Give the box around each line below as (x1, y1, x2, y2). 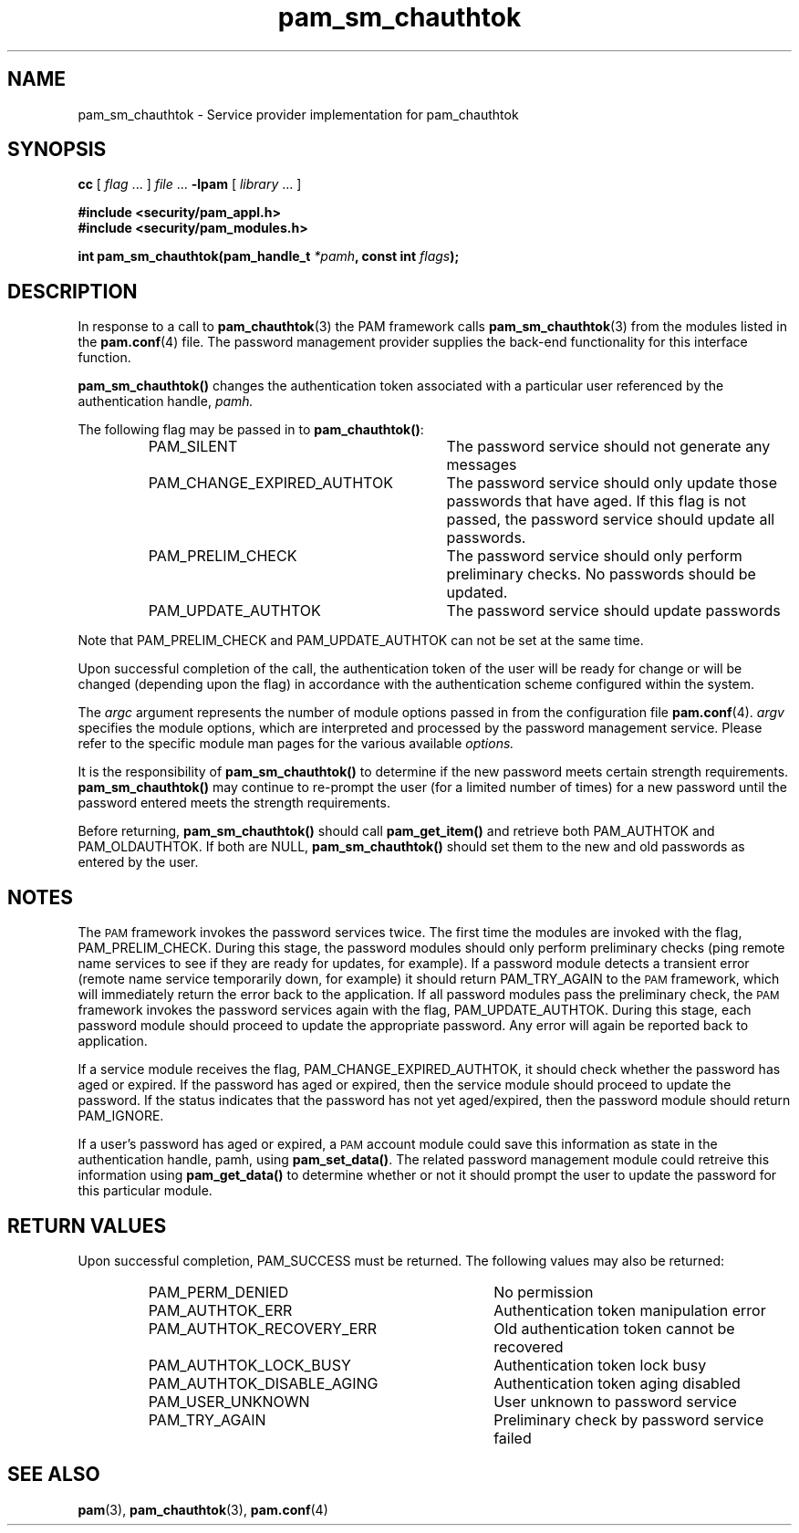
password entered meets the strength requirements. (78, 795, 390, 811)
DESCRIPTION (7, 279, 138, 303)
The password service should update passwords (446, 601, 781, 620)
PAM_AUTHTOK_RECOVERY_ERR (148, 1319, 377, 1338)
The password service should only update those (446, 474, 778, 493)
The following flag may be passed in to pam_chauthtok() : (78, 422, 424, 438)
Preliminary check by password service (493, 1410, 764, 1429)
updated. (446, 583, 508, 602)
